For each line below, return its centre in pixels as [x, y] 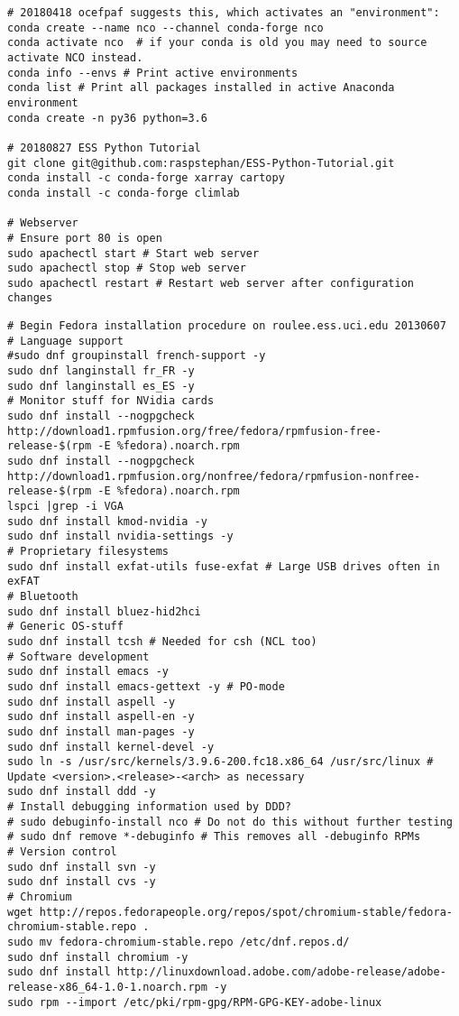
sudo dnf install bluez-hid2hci [104, 611]
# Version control [62, 852]
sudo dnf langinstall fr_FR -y [101, 371]
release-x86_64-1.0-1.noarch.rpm [107, 987]
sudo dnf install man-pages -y [101, 731]
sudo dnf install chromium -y [98, 957]
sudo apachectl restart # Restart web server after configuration [211, 283]
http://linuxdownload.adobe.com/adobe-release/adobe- [281, 972]
